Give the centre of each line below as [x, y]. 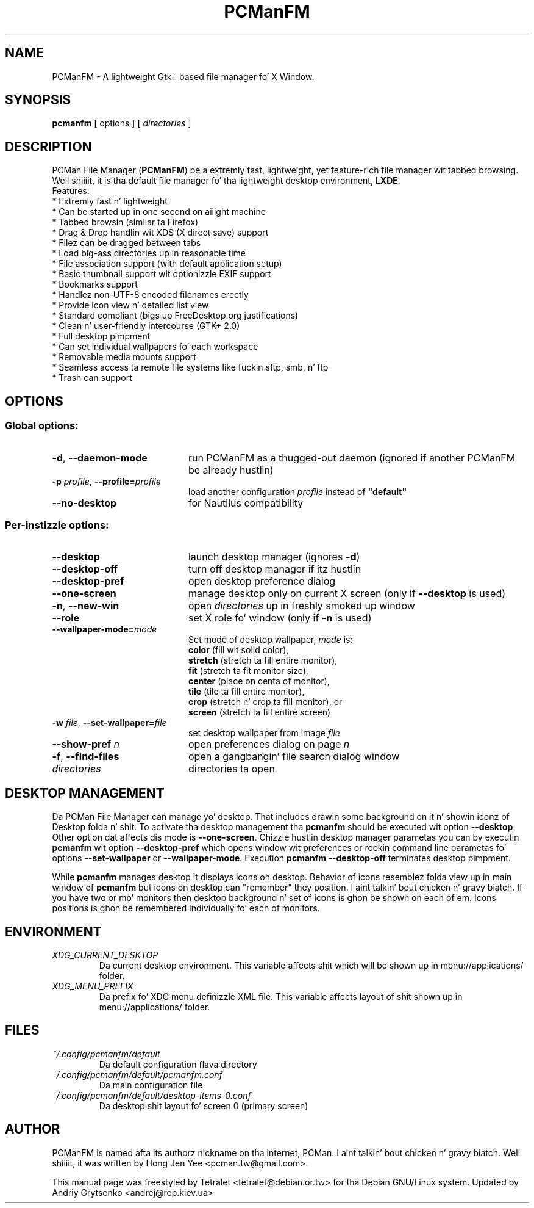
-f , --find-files [86, 757]
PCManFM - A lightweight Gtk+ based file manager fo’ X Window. [183, 76]
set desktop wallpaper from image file [264, 733]
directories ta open [231, 769]
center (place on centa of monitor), [259, 681]
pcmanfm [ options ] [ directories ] [122, 123]
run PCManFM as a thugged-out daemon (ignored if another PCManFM [352, 458]
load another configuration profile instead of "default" [298, 491]
